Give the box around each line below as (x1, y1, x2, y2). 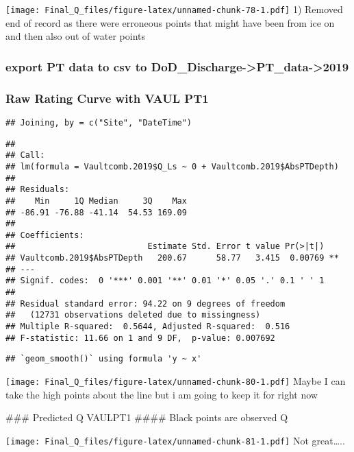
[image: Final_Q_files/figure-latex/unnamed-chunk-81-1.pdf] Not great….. (5, 433, 345, 447)
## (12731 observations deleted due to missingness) (5, 310, 261, 320)
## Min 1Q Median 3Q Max (5, 195, 187, 206)
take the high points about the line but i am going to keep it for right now (5, 387, 318, 401)
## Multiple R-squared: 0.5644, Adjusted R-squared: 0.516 (5, 322, 290, 332)
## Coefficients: (5, 230, 84, 240)
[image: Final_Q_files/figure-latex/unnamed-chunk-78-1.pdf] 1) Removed (5, 2, 343, 16)
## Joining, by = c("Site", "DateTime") (5, 117, 192, 128)
